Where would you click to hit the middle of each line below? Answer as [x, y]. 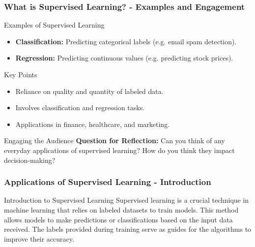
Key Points [21, 74]
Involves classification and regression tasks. [80, 108]
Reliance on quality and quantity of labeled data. [89, 91]
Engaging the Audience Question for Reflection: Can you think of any [114, 140]
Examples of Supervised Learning [54, 25]
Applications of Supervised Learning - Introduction [108, 182]
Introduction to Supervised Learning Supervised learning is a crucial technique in [127, 200]
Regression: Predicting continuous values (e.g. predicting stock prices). [124, 58]
